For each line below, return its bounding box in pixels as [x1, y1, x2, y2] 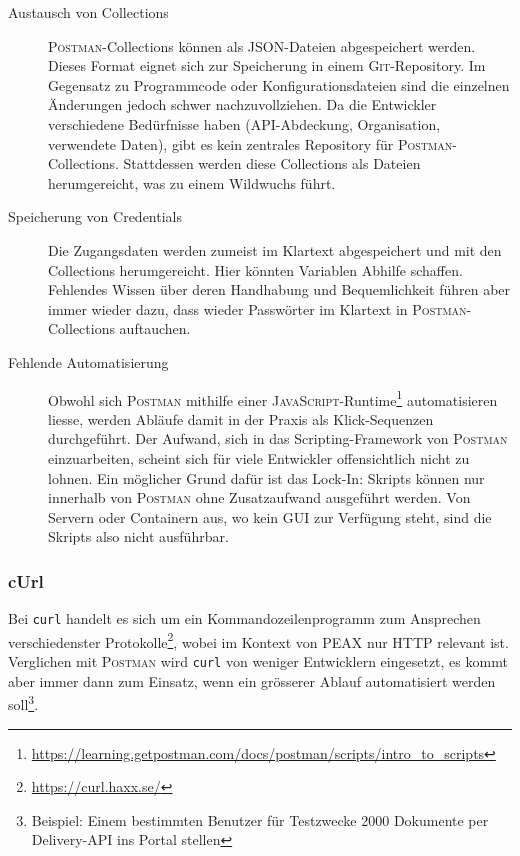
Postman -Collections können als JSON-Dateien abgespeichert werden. [48, 35, 476, 56]
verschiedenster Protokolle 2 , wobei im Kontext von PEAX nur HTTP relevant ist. [8, 628, 509, 652]
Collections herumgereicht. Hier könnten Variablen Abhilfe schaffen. [48, 259, 463, 280]
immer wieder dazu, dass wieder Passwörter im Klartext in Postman [48, 298, 467, 319]
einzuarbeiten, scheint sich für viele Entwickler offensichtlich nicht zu [48, 447, 470, 468]
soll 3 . [8, 691, 39, 714]
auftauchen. [119, 318, 191, 339]
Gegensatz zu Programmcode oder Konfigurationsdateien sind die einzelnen [48, 74, 510, 95]
